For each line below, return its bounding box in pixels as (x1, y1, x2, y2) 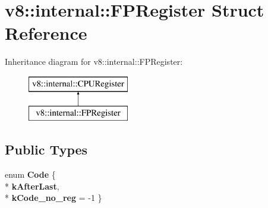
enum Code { (5, 168, 56, 181)
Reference (5, 21, 87, 45)
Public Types (5, 140, 88, 159)
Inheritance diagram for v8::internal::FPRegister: (5, 55, 183, 68)
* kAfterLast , (5, 179, 59, 192)
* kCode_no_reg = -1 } (5, 191, 102, 204)
